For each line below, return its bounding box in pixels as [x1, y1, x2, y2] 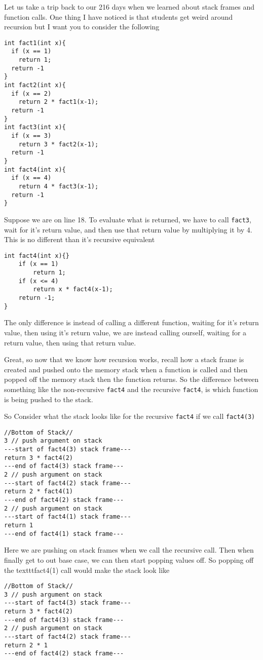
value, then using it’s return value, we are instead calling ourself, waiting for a [4, 327, 247, 337]
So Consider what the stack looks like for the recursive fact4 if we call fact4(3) [4, 411, 255, 421]
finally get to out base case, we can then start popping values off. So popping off [4, 554, 254, 565]
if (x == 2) [11, 90, 52, 97]
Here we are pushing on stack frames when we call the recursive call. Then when [4, 545, 254, 555]
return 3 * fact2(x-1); [18, 140, 99, 148]
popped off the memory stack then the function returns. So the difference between [4, 374, 259, 384]
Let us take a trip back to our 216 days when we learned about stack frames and [4, 2, 255, 12]
